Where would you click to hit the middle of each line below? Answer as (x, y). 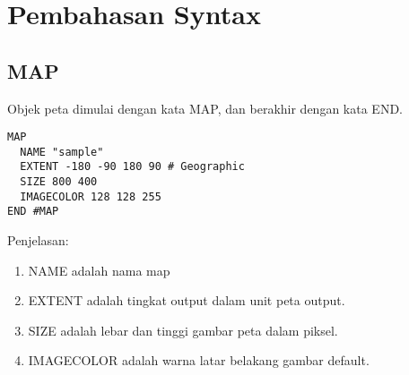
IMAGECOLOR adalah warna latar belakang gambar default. (199, 360)
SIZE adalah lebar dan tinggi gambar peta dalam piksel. (183, 330)
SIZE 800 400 (59, 182)
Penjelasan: (38, 240)
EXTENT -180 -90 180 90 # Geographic (132, 167)
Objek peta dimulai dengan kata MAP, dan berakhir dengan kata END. (205, 108)
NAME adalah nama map (99, 270)
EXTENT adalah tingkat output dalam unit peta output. (187, 300)
